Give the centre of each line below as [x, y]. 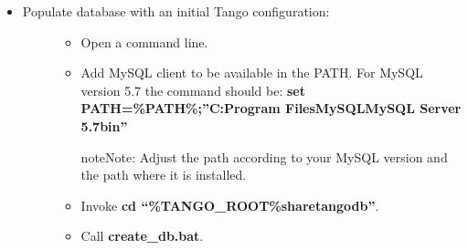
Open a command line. [144, 42]
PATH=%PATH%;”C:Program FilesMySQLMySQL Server [271, 108]
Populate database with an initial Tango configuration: [176, 11]
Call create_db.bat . [142, 236]
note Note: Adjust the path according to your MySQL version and [264, 156]
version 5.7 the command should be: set [193, 90]
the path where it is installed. [164, 175]
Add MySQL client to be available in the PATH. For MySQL [252, 73]
